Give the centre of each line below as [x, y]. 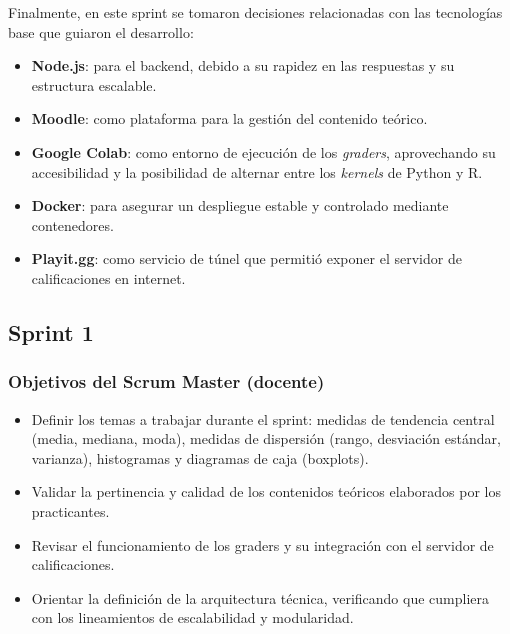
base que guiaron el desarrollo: [101, 31]
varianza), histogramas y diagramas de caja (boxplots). [200, 457]
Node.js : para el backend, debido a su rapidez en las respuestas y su [243, 65]
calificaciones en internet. [108, 277]
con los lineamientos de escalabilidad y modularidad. [192, 617]
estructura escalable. [94, 84]
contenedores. [72, 224]
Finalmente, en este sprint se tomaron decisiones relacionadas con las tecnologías [255, 12]
